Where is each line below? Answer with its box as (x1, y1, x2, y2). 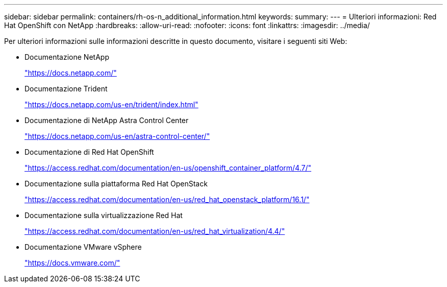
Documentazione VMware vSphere (24, 243, 142, 251)
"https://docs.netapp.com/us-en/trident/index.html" (24, 100, 198, 109)
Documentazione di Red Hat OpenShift (24, 148, 154, 156)
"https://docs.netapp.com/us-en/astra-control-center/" (24, 132, 210, 140)
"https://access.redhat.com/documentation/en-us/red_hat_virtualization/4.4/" (24, 227, 285, 235)
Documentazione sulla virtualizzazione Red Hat (24, 211, 183, 220)
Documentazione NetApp (24, 53, 109, 61)
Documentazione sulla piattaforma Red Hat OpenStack (24, 179, 208, 188)
